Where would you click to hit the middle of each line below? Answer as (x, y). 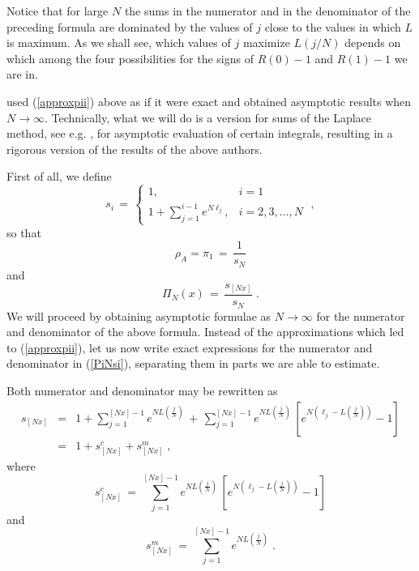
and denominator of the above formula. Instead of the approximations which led (205, 332)
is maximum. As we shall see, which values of (119, 43)
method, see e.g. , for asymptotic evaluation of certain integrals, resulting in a (200, 133)
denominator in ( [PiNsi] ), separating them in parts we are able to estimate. (193, 363)
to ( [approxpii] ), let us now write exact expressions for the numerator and (190, 347)
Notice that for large (58, 11)
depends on (373, 43)
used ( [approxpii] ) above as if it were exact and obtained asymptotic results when (209, 101)
